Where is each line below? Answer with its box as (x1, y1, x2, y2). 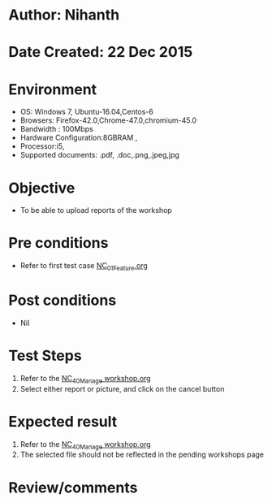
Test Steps (8, 347, 83, 365)
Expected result (8, 412, 118, 431)
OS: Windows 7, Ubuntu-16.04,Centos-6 (19, 107, 154, 117)
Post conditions (8, 291, 117, 310)
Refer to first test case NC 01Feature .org (19, 261, 148, 272)
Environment (8, 80, 97, 98)
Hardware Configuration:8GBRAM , (19, 132, 138, 143)
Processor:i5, (19, 141, 65, 151)
